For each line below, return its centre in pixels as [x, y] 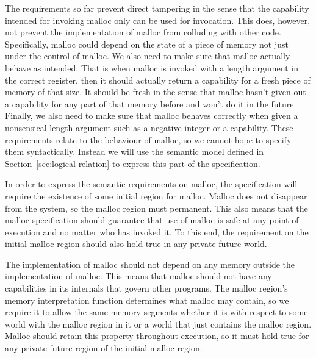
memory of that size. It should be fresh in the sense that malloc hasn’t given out [156, 92]
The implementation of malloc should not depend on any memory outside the [150, 264]
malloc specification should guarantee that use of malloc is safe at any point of [152, 220]
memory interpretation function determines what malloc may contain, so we [147, 300]
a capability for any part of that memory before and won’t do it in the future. [151, 103]
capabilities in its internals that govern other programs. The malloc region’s [146, 288]
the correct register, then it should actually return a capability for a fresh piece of [158, 80]
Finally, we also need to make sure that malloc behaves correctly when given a [152, 116]
